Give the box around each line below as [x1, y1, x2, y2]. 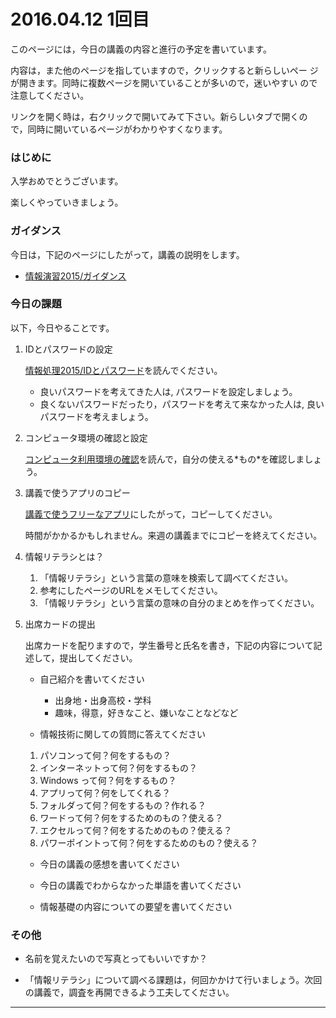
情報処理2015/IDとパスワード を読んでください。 [24, 364, 223, 376]
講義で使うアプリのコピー [24, 486, 131, 499]
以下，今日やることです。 [10, 321, 115, 334]
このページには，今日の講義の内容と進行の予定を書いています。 [10, 43, 272, 55]
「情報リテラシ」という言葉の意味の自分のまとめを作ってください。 [39, 596, 320, 609]
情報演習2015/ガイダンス [24, 270, 127, 282]
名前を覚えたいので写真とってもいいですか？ [24, 953, 208, 965]
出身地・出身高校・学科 [54, 694, 152, 706]
